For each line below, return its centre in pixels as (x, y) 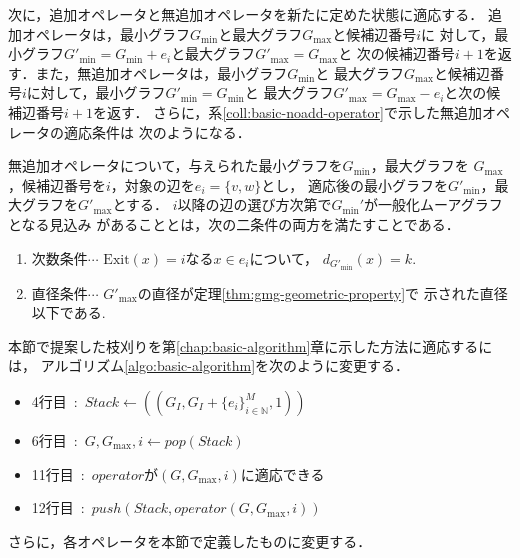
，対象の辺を (152, 184)
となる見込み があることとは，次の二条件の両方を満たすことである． (234, 223)
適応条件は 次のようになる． (157, 131)
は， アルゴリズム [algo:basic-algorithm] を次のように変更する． (209, 365)
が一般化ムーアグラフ (433, 204)
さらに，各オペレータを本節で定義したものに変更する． (190, 540)
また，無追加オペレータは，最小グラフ (161, 72)
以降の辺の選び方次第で (254, 204)
